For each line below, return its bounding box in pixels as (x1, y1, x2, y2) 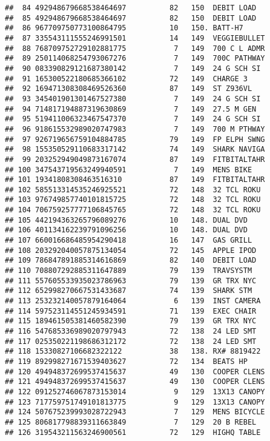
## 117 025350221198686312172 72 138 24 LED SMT (5, 337, 257, 346)
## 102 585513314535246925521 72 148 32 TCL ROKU (5, 185, 261, 194)
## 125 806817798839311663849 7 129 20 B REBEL (5, 417, 257, 426)
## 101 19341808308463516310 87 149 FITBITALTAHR (5, 175, 265, 184)
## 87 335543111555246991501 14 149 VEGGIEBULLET (5, 33, 265, 42)
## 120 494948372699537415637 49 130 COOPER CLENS (5, 367, 265, 376)
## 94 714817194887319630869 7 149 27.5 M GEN (5, 104, 257, 113)
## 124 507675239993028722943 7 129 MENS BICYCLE (5, 408, 265, 417)
